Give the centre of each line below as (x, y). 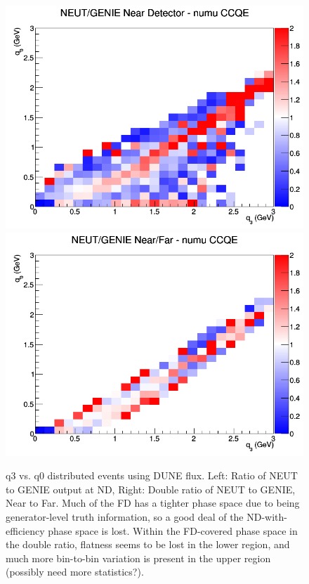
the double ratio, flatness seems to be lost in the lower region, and (148, 544)
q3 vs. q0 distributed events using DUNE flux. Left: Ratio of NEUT (152, 475)
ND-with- (267, 516)
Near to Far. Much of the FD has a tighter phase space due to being (153, 503)
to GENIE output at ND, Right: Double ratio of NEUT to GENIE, (151, 489)
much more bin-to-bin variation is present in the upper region (138, 558)
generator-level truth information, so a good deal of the (125, 516)
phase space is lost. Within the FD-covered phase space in (173, 530)
